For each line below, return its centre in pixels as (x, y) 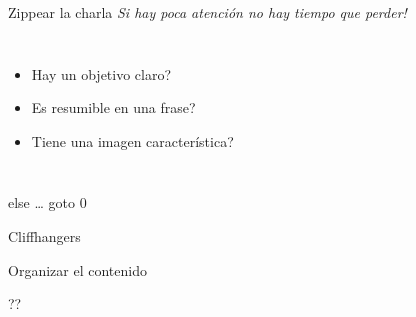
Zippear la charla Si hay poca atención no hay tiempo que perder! (207, 12)
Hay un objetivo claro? (101, 73)
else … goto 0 (47, 202)
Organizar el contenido (77, 269)
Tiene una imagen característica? (132, 140)
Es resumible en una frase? (113, 107)
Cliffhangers (44, 235)
